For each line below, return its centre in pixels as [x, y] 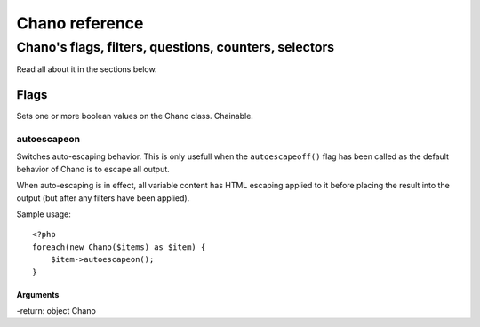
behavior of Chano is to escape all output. [93, 169]
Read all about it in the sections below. [87, 69]
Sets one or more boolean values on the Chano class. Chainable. [135, 116]
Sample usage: [44, 214]
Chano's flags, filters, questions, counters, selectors [176, 47]
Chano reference [80, 23]
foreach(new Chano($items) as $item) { [119, 247]
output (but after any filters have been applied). [103, 198]
